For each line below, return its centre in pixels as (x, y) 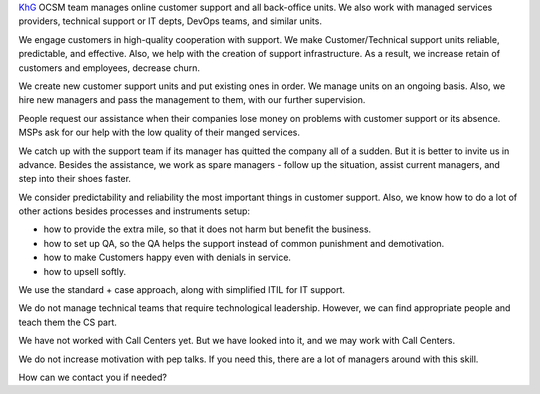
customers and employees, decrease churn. (109, 67)
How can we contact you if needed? (92, 377)
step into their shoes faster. (75, 179)
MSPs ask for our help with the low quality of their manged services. (159, 132)
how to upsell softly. (85, 271)
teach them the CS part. (67, 322)
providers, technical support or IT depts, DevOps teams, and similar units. (170, 21)
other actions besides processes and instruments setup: (134, 211)
